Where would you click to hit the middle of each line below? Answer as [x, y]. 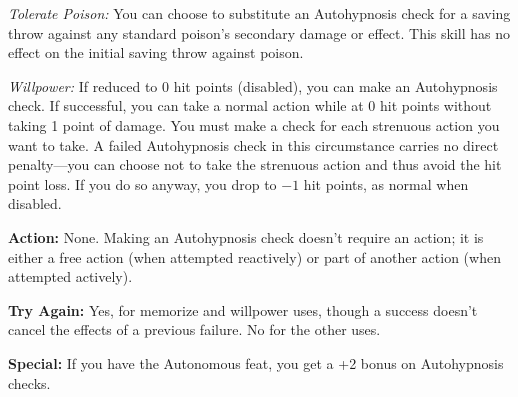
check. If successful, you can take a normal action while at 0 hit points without [250, 105]
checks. [29, 382]
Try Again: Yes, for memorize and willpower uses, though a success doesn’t [243, 309]
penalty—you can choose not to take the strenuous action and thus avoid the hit [255, 164]
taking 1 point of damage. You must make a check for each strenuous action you [254, 124]
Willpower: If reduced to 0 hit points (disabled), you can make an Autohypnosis [253, 85]
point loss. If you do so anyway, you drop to [142, 183]
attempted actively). [70, 276]
